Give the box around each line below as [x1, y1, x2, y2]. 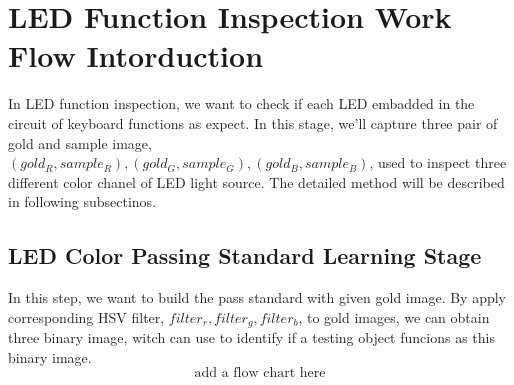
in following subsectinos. [8, 191, 157, 212]
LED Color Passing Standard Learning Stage [8, 240, 482, 271]
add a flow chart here [194, 366, 326, 381]
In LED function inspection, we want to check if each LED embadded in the [8, 93, 475, 114]
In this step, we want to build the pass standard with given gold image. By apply [8, 287, 507, 308]
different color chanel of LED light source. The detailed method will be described [8, 171, 505, 192]
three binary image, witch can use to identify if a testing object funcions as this [8, 327, 495, 348]
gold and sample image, [8, 132, 152, 153]
